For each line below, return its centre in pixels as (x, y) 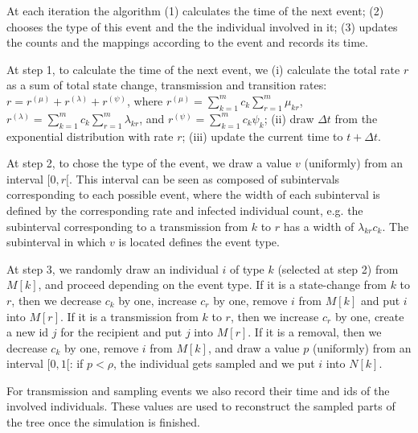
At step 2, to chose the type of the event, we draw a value (149, 163)
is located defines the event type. (199, 242)
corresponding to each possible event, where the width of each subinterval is (193, 194)
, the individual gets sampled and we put (214, 363)
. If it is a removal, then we (315, 332)
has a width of (319, 226)
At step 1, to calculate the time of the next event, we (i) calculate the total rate (203, 69)
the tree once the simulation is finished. (103, 422)
